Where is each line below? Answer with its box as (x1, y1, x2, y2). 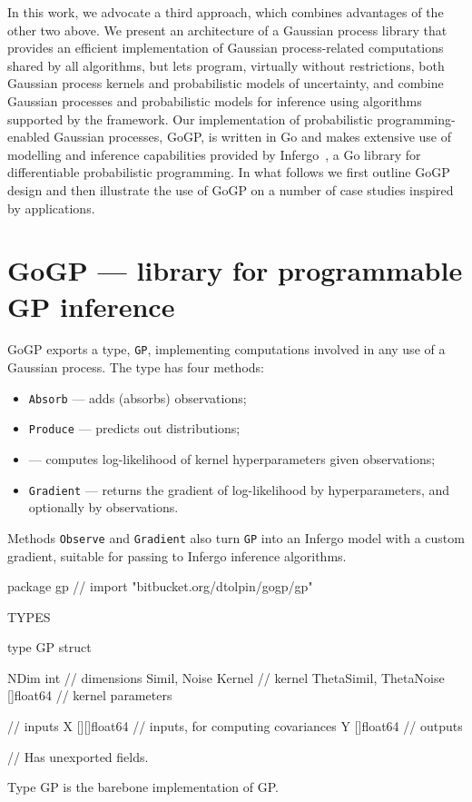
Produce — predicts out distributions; (28, 419, 241, 438)
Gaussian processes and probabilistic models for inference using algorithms (7, 91, 422, 110)
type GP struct (7, 638, 92, 657)
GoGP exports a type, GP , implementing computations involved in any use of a (7, 340, 446, 359)
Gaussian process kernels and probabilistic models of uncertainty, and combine (7, 74, 444, 93)
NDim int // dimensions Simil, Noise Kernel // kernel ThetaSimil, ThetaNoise (7, 668, 445, 687)
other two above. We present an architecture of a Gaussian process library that (7, 20, 447, 39)
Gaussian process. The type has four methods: (7, 358, 264, 377)
